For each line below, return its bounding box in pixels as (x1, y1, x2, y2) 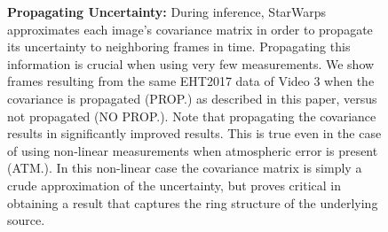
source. (7, 211, 45, 229)
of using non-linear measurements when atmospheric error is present (7, 141, 378, 159)
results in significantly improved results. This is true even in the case (7, 124, 382, 143)
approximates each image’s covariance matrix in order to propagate (7, 19, 373, 38)
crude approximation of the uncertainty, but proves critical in (7, 175, 341, 194)
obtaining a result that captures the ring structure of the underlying (7, 193, 378, 212)
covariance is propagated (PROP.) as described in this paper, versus (7, 89, 377, 107)
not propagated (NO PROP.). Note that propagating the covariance (7, 106, 376, 125)
